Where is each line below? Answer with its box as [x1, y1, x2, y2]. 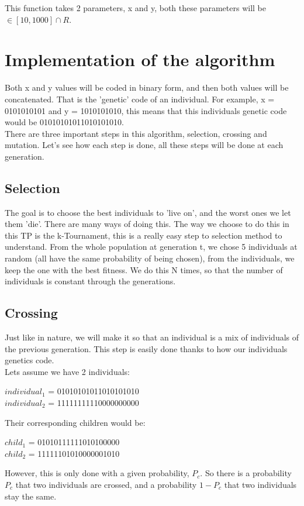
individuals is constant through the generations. [5, 275, 176, 287]
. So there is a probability [200, 467, 292, 479]
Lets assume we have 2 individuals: [5, 365, 130, 377]
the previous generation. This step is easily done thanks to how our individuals [5, 342, 288, 354]
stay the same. [5, 490, 57, 502]
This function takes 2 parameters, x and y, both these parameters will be [5, 2, 266, 13]
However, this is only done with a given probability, [5, 467, 189, 479]
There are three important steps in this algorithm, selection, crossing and [5, 127, 267, 139]
